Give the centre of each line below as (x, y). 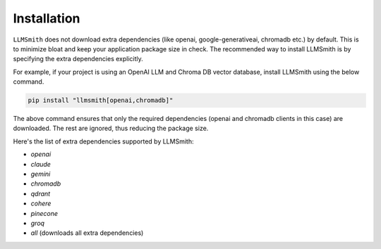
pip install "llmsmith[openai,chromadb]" (101, 101)
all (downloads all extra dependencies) (87, 233)
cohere (41, 203)
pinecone (44, 213)
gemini (41, 174)
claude (41, 164)
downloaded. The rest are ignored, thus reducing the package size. (111, 128)
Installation (47, 18)
